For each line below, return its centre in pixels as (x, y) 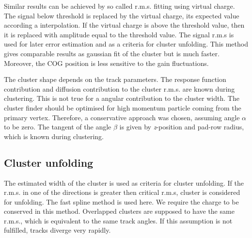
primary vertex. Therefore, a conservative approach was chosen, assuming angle (122, 117)
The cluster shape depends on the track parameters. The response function (115, 79)
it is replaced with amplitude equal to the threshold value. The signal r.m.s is (119, 34)
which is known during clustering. (54, 136)
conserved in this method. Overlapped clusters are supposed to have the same (119, 211)
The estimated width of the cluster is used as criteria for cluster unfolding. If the (124, 182)
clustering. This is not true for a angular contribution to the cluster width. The (122, 98)
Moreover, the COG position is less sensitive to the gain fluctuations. (106, 63)
